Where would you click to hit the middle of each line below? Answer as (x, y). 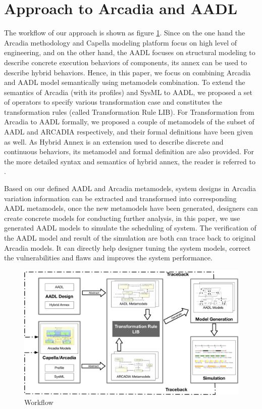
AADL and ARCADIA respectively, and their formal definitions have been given (129, 132)
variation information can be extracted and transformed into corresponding (120, 198)
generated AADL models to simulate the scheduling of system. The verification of (130, 228)
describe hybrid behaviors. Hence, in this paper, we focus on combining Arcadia (127, 72)
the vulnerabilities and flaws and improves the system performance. (108, 258)
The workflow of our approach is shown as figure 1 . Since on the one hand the (125, 33)
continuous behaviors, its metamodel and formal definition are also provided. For (129, 151)
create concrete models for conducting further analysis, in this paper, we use (122, 218)
